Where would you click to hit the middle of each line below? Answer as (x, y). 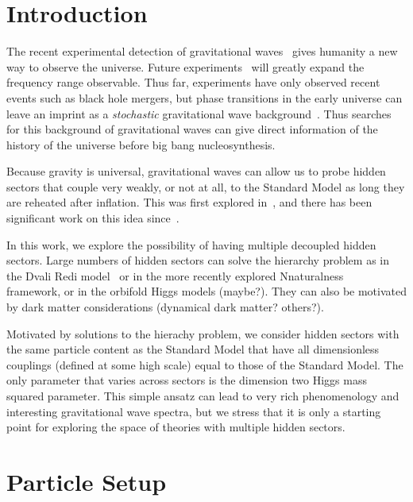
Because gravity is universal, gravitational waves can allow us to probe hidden (196, 171)
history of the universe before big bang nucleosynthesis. (141, 144)
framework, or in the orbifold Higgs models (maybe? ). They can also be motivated (206, 291)
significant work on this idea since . (93, 218)
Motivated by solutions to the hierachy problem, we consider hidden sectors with (203, 333)
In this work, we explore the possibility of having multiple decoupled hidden (191, 244)
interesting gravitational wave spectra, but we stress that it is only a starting (194, 411)
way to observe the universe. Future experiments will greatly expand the (185, 66)
